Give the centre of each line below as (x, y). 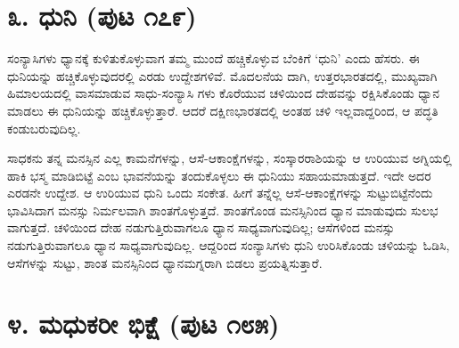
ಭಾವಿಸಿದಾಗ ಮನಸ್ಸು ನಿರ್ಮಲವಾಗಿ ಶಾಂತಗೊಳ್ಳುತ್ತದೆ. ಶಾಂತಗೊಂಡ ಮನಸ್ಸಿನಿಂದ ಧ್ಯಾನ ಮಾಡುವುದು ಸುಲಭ (223, 210)
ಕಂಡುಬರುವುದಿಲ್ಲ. (44, 128)
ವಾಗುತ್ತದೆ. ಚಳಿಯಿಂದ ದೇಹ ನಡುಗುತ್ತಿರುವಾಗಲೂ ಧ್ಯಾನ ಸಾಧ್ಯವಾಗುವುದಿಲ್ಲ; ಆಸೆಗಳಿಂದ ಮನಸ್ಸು (201, 227)
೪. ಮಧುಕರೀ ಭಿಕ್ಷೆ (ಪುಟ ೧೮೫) (143, 324)
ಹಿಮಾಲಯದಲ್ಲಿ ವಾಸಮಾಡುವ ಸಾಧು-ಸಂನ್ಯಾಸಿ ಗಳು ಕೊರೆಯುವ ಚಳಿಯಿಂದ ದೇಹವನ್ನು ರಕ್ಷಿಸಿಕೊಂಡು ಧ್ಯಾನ (224, 93)
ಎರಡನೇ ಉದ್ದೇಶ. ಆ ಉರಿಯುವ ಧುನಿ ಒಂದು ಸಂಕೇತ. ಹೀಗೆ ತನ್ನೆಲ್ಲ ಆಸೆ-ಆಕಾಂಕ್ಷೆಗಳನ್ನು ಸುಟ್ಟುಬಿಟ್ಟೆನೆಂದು (220, 193)
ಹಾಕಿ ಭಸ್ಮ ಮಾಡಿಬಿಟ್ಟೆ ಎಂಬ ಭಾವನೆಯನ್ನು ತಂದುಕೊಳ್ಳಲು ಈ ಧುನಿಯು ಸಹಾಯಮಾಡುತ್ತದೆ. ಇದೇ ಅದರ (219, 175)
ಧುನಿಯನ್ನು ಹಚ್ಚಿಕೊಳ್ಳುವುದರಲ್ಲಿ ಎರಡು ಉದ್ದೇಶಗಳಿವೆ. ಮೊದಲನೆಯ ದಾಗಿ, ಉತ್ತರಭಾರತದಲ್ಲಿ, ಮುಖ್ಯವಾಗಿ (222, 75)
